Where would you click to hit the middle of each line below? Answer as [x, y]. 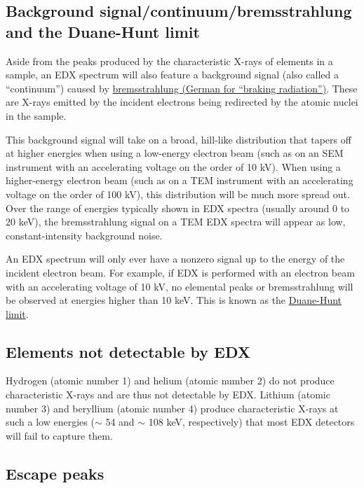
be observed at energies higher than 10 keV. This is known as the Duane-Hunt [174, 300]
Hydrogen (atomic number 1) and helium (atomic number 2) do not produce [170, 381]
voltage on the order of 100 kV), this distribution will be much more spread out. [178, 194]
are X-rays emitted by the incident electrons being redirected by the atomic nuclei [182, 102]
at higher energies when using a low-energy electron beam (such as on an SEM [175, 153]
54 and [120, 422]
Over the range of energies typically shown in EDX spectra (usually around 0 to [178, 208]
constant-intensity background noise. [84, 235]
